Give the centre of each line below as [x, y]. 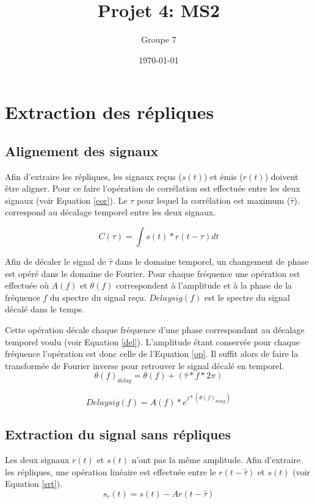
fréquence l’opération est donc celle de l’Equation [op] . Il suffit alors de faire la [152, 354]
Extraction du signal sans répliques [118, 434]
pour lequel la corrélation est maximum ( [213, 200]
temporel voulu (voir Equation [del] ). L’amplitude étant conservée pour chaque [152, 341]
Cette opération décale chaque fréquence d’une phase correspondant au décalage [155, 330]
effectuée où [27, 285]
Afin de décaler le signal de [56, 261]
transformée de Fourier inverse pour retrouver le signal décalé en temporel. [145, 365]
